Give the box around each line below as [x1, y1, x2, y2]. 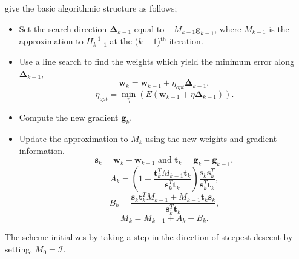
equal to [134, 22, 165, 35]
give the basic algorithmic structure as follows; [5, 2, 177, 14]
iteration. [169, 35, 203, 47]
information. [19, 144, 65, 156]
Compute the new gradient [19, 111, 119, 124]
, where [214, 22, 241, 35]
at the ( [110, 35, 139, 47]
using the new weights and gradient [145, 132, 277, 144]
